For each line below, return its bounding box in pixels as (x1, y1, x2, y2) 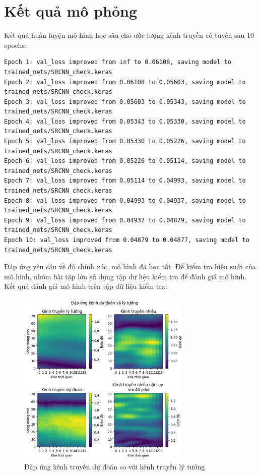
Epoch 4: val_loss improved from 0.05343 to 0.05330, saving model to (4, 117, 246, 125)
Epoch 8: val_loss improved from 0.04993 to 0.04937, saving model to (4, 197, 246, 204)
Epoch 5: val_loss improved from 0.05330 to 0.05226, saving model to (4, 138, 246, 145)
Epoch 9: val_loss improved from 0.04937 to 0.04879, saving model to (4, 216, 246, 224)
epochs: (4, 39, 27, 50)
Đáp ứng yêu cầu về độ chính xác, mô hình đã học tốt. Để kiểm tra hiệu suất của (4, 261, 256, 272)
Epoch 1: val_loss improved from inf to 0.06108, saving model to (4, 58, 232, 66)
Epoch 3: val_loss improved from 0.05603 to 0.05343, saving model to (4, 98, 246, 105)
